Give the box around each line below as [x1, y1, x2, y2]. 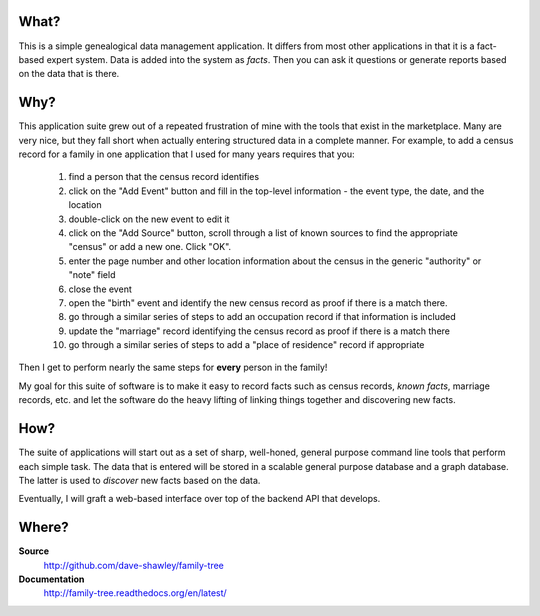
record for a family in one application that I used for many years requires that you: [18, 148, 355, 160]
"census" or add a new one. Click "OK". [68, 241, 232, 253]
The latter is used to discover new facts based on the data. [18, 474, 261, 486]
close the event [68, 283, 132, 295]
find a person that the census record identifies [68, 171, 260, 183]
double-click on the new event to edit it [68, 213, 230, 225]
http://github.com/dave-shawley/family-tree [43, 559, 224, 571]
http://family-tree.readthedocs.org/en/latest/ [43, 587, 227, 599]
